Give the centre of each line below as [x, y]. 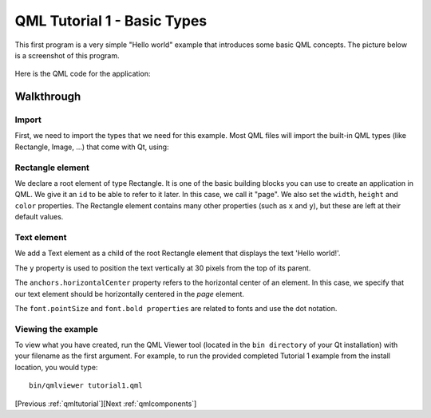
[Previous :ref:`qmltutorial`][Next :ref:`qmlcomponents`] [106, 404]
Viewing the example [57, 329]
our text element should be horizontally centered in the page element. [130, 294]
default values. [39, 217]
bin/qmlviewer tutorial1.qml [86, 386]
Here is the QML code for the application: [83, 74]
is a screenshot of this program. [67, 55]
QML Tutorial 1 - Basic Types [111, 21]
